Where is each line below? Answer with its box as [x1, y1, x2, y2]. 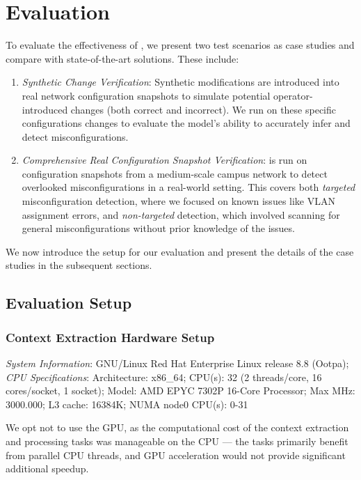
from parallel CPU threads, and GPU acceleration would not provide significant [6, 447, 346, 462]
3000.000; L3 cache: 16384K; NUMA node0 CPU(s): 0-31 [6, 396, 248, 411]
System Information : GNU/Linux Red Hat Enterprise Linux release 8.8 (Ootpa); [6, 356, 349, 371]
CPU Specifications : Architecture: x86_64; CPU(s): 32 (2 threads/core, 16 [6, 369, 322, 384]
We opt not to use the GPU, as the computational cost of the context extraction [6, 420, 349, 435]
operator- [273, 88, 313, 102]
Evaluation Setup [6, 292, 132, 313]
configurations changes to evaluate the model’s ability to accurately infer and [22, 116, 351, 130]
